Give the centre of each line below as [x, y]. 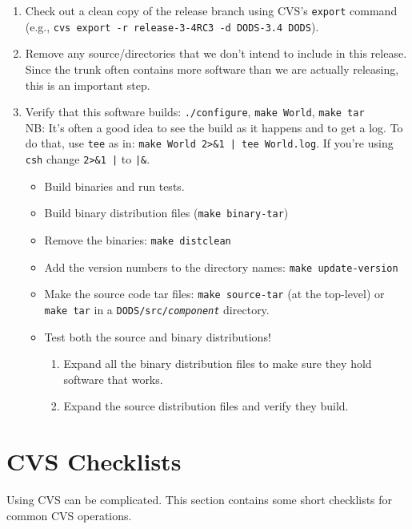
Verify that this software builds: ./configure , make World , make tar [195, 112]
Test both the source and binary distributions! [158, 336]
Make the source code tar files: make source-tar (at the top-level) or [214, 294]
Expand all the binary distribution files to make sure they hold [218, 363]
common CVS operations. [69, 515]
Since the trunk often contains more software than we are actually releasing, [212, 69]
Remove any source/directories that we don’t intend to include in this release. [216, 53]
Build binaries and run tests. [114, 186]
